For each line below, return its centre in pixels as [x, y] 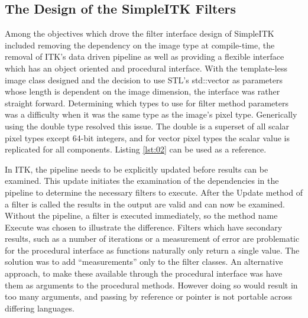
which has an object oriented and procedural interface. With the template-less [146, 68]
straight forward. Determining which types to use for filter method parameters [147, 103]
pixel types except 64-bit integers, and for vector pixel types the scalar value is [147, 137]
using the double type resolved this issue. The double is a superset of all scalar [147, 126]
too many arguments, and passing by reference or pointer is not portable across [149, 296]
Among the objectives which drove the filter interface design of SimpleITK [140, 33]
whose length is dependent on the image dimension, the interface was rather [142, 91]
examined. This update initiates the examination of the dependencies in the [142, 181]
